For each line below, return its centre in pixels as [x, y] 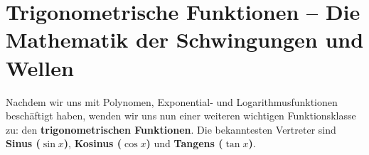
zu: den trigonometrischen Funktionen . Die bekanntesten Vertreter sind [171, 129]
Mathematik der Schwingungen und [185, 39]
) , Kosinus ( [93, 143]
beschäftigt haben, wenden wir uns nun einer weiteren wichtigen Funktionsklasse [181, 116]
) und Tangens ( [184, 143]
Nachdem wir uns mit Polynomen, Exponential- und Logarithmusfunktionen [172, 101]
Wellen [40, 67]
